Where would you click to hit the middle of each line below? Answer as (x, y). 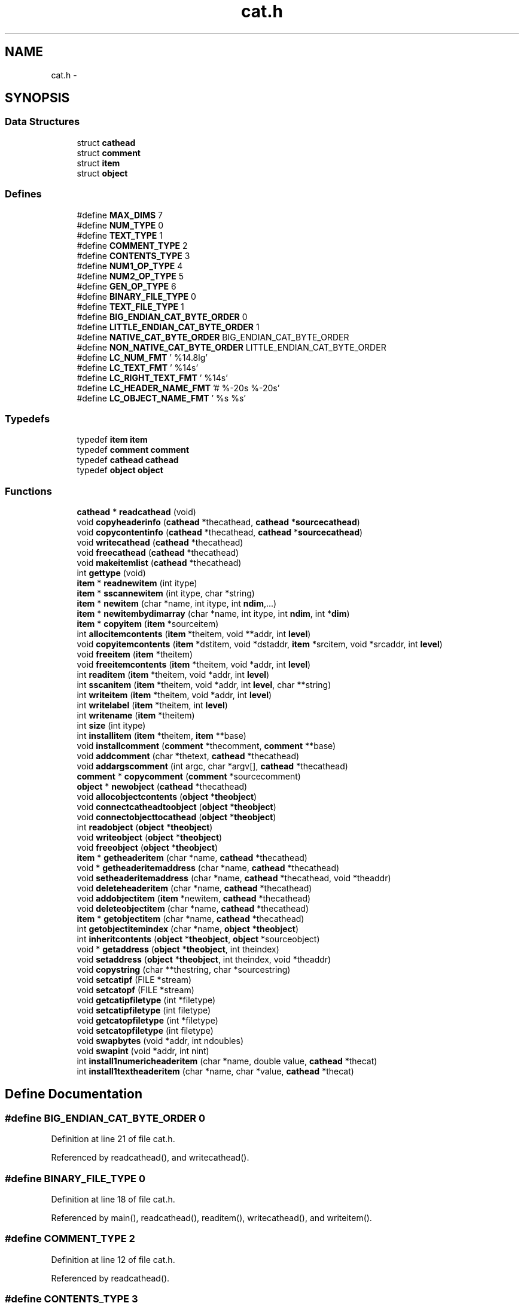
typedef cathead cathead (128, 460)
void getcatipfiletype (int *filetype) (146, 1000)
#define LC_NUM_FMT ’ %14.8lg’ (142, 357)
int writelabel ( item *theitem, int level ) (152, 705)
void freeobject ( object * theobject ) (147, 848)
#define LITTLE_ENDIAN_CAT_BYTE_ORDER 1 (168, 327)
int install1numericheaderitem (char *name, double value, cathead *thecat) (227, 1061)
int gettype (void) (111, 573)
